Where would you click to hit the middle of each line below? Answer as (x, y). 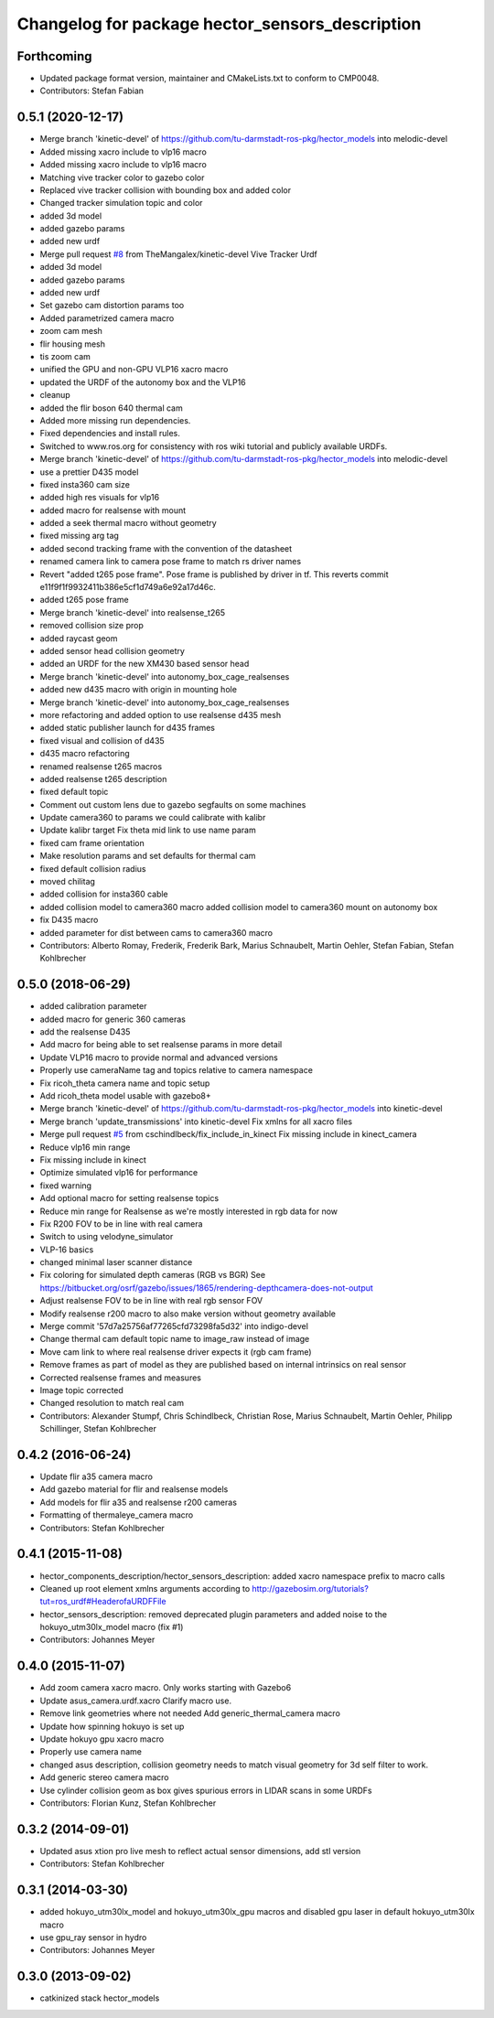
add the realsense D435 (85, 1032)
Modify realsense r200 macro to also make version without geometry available (188, 1314)
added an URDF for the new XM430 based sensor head (145, 664)
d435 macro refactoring (85, 754)
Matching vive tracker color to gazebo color (122, 177)
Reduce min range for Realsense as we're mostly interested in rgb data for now (189, 1211)
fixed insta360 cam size (85, 484)
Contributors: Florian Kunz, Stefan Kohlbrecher (128, 1803)
